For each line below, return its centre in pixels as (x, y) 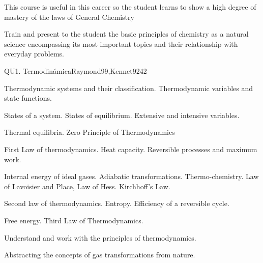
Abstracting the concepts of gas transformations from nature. (100, 255)
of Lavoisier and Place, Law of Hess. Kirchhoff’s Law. (87, 186)
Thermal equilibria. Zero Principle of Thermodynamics (90, 132)
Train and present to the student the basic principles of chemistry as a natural (126, 34)
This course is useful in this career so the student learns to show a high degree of (130, 7)
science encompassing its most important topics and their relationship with (121, 43)
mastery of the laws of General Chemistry (69, 17)
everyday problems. (34, 54)
